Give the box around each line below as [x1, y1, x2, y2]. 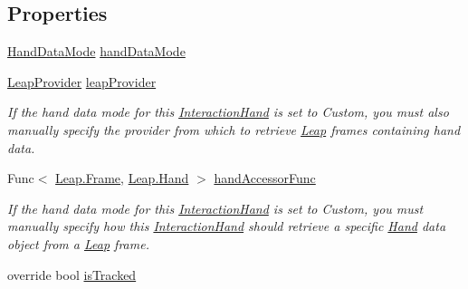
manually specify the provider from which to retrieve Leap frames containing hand [7, 120, 461, 139]
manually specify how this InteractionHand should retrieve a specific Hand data [7, 217, 446, 236]
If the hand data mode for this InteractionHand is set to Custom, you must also [7, 102, 449, 121]
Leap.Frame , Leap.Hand [55, 169, 189, 188]
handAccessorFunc [214, 169, 316, 188]
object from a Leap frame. [7, 234, 149, 253]
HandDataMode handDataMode [7, 42, 186, 61]
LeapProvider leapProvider [7, 72, 157, 91]
